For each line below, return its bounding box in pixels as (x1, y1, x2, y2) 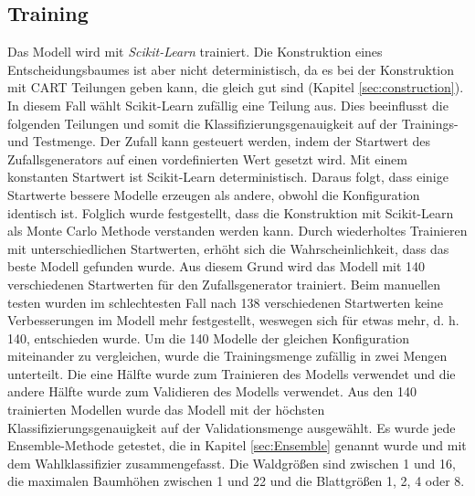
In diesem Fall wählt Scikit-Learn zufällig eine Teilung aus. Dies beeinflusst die (7, 95, 449, 114)
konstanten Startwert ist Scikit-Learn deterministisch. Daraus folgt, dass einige (7, 167, 449, 186)
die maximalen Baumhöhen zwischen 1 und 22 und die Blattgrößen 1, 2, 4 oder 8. (7, 471, 465, 491)
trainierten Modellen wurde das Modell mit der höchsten (7, 400, 325, 419)
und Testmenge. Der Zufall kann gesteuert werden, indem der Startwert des (7, 132, 431, 151)
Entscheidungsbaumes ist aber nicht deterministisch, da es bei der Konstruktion (7, 59, 455, 79)
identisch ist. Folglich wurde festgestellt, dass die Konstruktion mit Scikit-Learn (7, 203, 454, 222)
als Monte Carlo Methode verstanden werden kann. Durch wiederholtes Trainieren (7, 221, 468, 240)
